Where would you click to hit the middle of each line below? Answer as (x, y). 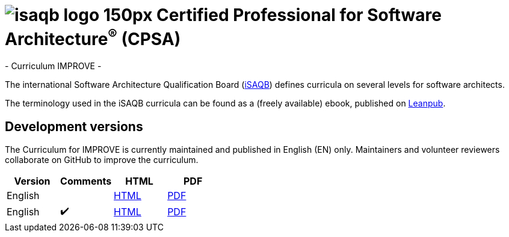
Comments (86, 181)
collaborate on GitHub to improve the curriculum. (102, 159)
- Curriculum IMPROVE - (53, 66)
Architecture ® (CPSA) (93, 38)
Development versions (74, 126)
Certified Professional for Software (299, 15)
